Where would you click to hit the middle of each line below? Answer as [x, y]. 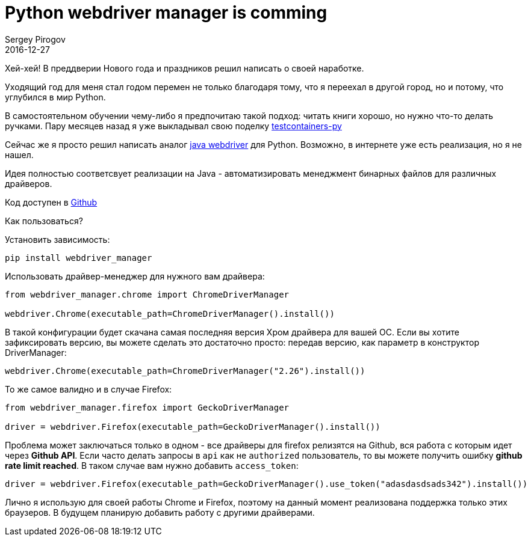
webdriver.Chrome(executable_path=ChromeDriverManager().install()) [170, 313]
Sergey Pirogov [35, 39]
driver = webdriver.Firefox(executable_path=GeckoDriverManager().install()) [193, 426]
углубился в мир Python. [55, 97]
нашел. [19, 154]
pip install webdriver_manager [79, 258]
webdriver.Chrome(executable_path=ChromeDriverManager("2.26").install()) [185, 371]
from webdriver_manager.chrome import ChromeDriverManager [147, 294]
